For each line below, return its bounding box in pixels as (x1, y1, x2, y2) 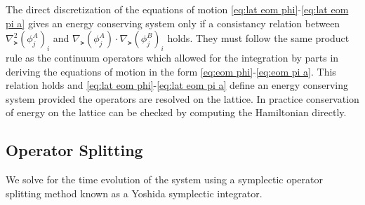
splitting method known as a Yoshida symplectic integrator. (6, 185, 263, 200)
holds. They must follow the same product (167, 31, 350, 45)
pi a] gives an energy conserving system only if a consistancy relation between (6, 15, 340, 30)
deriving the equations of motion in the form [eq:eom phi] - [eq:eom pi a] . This (6, 64, 336, 78)
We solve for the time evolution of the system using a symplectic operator (6, 172, 323, 187)
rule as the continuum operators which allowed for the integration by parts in (6, 50, 339, 64)
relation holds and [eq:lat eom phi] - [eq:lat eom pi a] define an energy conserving (6, 78, 348, 92)
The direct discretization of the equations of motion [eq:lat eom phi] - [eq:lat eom (6, 2, 349, 16)
